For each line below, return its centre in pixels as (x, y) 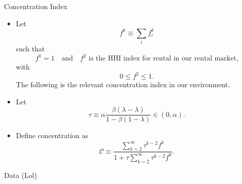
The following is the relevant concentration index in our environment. (123, 84)
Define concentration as (52, 135)
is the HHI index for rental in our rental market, (164, 59)
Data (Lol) (21, 175)
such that (30, 49)
